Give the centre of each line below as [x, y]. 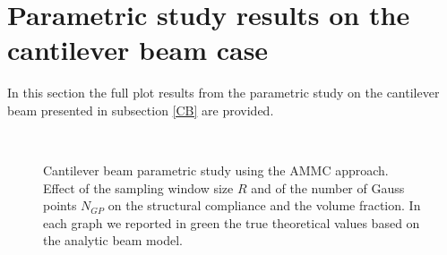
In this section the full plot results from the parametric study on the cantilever [223, 93]
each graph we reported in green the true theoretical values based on [232, 222]
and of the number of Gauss [328, 187]
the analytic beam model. [113, 240]
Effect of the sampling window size [138, 187]
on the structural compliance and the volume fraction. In [264, 205]
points [60, 205]
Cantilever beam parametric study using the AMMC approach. [216, 170]
